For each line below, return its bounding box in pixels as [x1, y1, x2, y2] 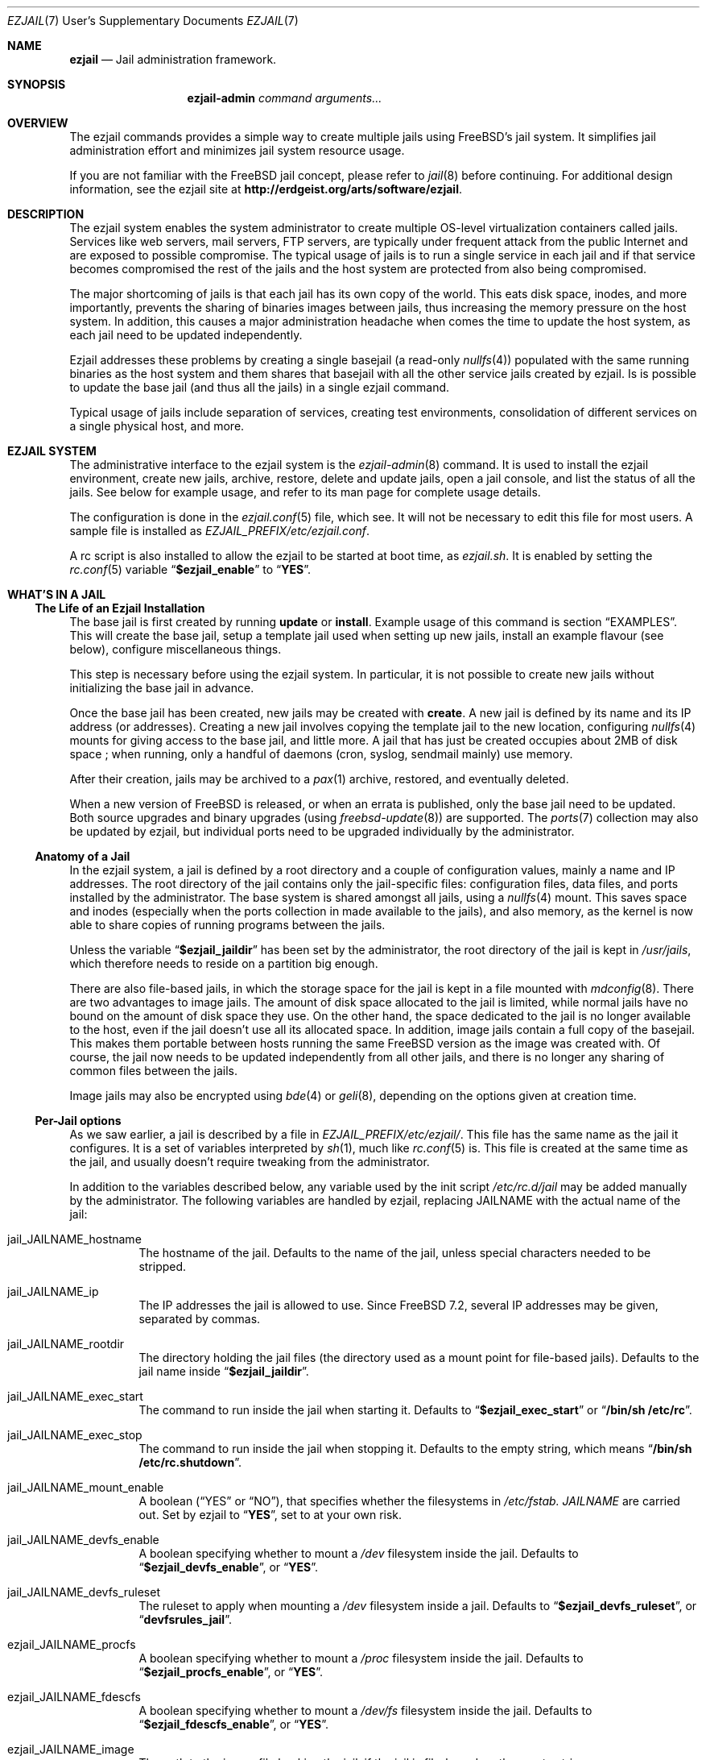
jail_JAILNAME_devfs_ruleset [7, 1585, 161, 1599]
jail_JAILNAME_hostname [7, 1232, 142, 1246]
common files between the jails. [69, 1064, 238, 1077]
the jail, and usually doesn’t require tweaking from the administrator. [69, 1155, 430, 1168]
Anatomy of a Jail [35, 849, 130, 863]
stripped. [138, 1260, 187, 1273]
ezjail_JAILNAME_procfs [7, 1638, 136, 1651]
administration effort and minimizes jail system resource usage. [69, 143, 405, 157]
